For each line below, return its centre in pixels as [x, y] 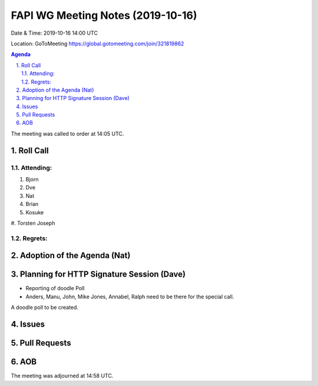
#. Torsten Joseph [33, 223]
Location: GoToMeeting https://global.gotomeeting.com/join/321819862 [97, 44]
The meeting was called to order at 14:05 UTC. [67, 134]
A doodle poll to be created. [45, 307]
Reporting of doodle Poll [55, 288]
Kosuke [35, 212]
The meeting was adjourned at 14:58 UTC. [62, 376]
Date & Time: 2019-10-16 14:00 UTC [54, 33]
